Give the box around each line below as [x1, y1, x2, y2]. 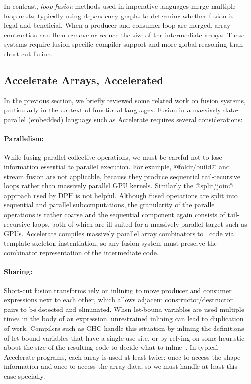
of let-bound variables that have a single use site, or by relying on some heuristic [4, 332, 245, 343]
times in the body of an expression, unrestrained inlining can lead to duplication [4, 313, 244, 324]
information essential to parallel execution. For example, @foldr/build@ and [4, 161, 230, 171]
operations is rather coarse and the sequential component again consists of [4, 209, 225, 219]
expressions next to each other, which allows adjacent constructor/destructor [4, 294, 233, 305]
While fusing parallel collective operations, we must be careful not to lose [4, 152, 222, 162]
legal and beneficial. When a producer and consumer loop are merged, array [4, 20, 231, 30]
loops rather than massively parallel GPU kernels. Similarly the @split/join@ [4, 181, 233, 191]
